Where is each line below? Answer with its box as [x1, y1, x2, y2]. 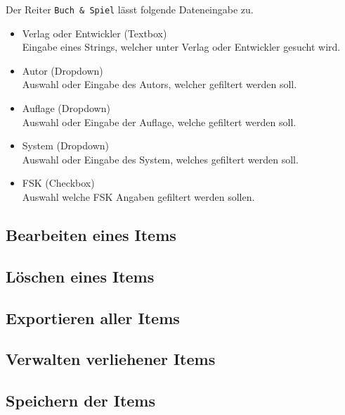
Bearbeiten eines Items [6, 223, 176, 245]
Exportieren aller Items [6, 306, 180, 328]
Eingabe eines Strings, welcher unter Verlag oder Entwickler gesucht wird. [22, 39, 341, 54]
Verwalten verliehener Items [6, 348, 216, 370]
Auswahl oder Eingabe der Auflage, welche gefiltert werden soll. [22, 114, 297, 129]
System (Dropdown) [22, 138, 110, 153]
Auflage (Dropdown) [22, 101, 110, 116]
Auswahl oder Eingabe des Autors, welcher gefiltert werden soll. [22, 77, 297, 92]
